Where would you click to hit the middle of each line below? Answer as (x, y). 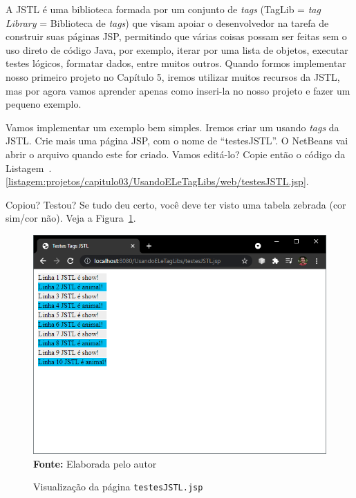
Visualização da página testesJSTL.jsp (118, 487)
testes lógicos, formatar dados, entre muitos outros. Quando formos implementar (176, 63)
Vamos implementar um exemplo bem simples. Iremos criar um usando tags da (172, 127)
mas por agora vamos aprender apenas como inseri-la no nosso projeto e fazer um (178, 90)
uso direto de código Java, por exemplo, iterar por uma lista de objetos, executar (177, 49)
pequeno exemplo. (44, 104)
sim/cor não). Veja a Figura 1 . (71, 218)
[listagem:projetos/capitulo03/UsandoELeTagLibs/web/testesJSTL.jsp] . (157, 181)
